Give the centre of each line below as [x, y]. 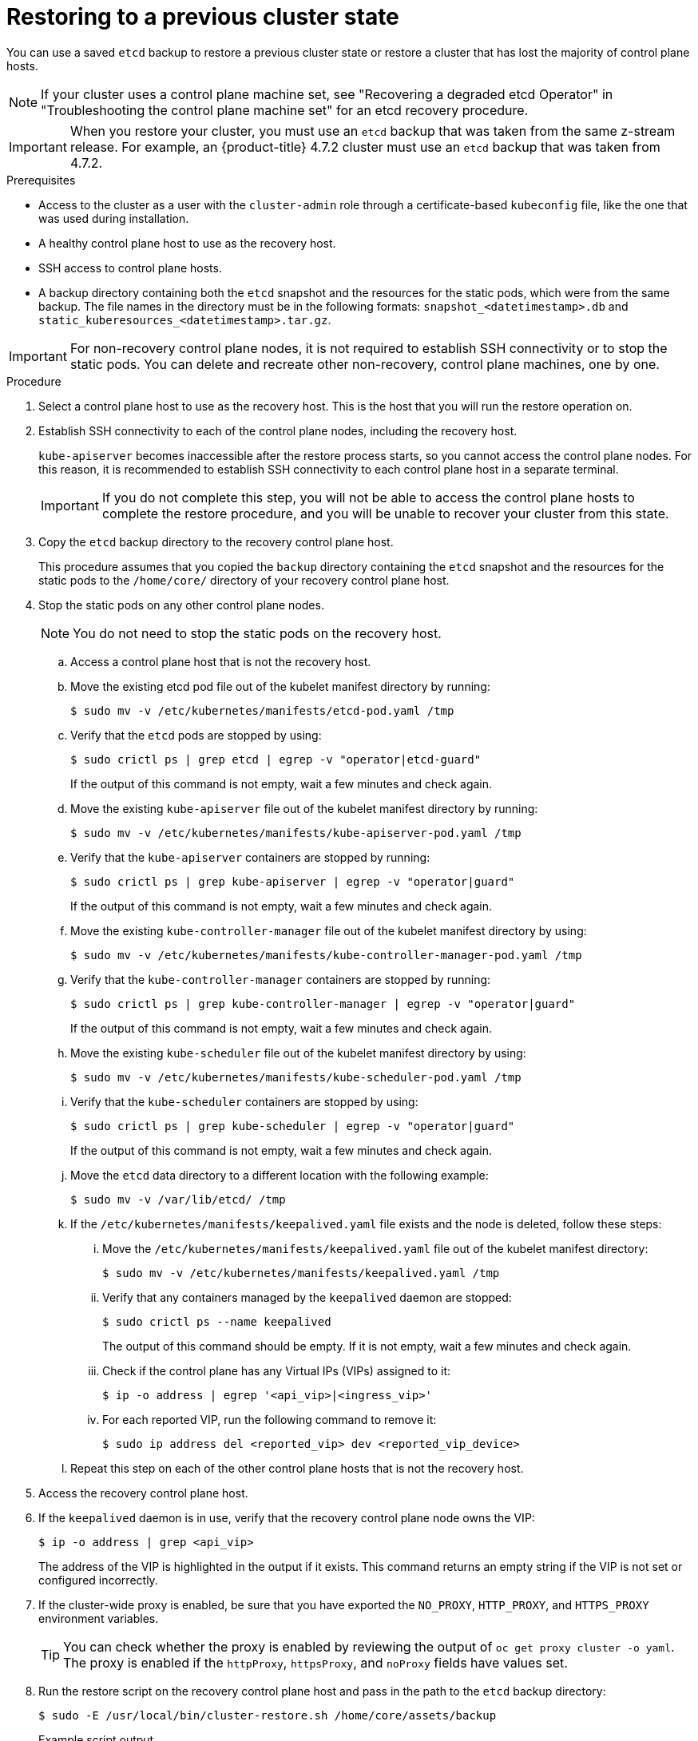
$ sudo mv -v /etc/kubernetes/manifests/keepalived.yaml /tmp [301, 1273]
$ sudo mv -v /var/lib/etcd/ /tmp [178, 1199]
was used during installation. [114, 218]
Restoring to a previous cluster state [203, 17]
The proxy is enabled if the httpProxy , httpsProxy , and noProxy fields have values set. [315, 1662]
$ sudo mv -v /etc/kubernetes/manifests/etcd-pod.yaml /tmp [262, 710]
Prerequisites [41, 180]
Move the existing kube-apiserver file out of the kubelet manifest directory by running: [304, 808]
